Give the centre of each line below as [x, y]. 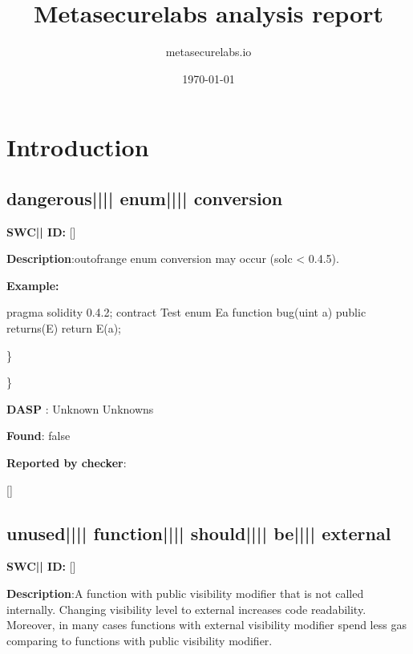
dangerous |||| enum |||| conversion [145, 198]
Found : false [38, 436]
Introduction [78, 147]
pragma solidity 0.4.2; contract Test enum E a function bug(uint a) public [186, 312]
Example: [33, 285]
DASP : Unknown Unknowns [80, 408]
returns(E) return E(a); [64, 328]
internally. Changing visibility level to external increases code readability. [186, 609]
